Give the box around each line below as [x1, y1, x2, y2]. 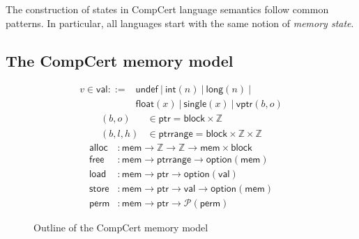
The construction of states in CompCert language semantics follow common [6, 2, 329, 16]
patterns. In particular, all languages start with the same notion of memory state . [6, 15, 354, 30]
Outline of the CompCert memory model [33, 220, 208, 234]
